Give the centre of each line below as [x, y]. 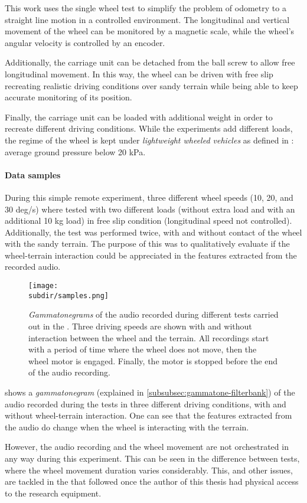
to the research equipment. [53, 493]
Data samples [33, 174]
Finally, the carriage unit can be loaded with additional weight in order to [139, 117]
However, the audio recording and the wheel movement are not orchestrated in [147, 447]
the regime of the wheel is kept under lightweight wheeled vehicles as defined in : [149, 140]
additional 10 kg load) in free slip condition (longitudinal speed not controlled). [148, 221]
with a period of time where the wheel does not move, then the [143, 349]
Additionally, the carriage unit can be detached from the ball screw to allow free [150, 62]
